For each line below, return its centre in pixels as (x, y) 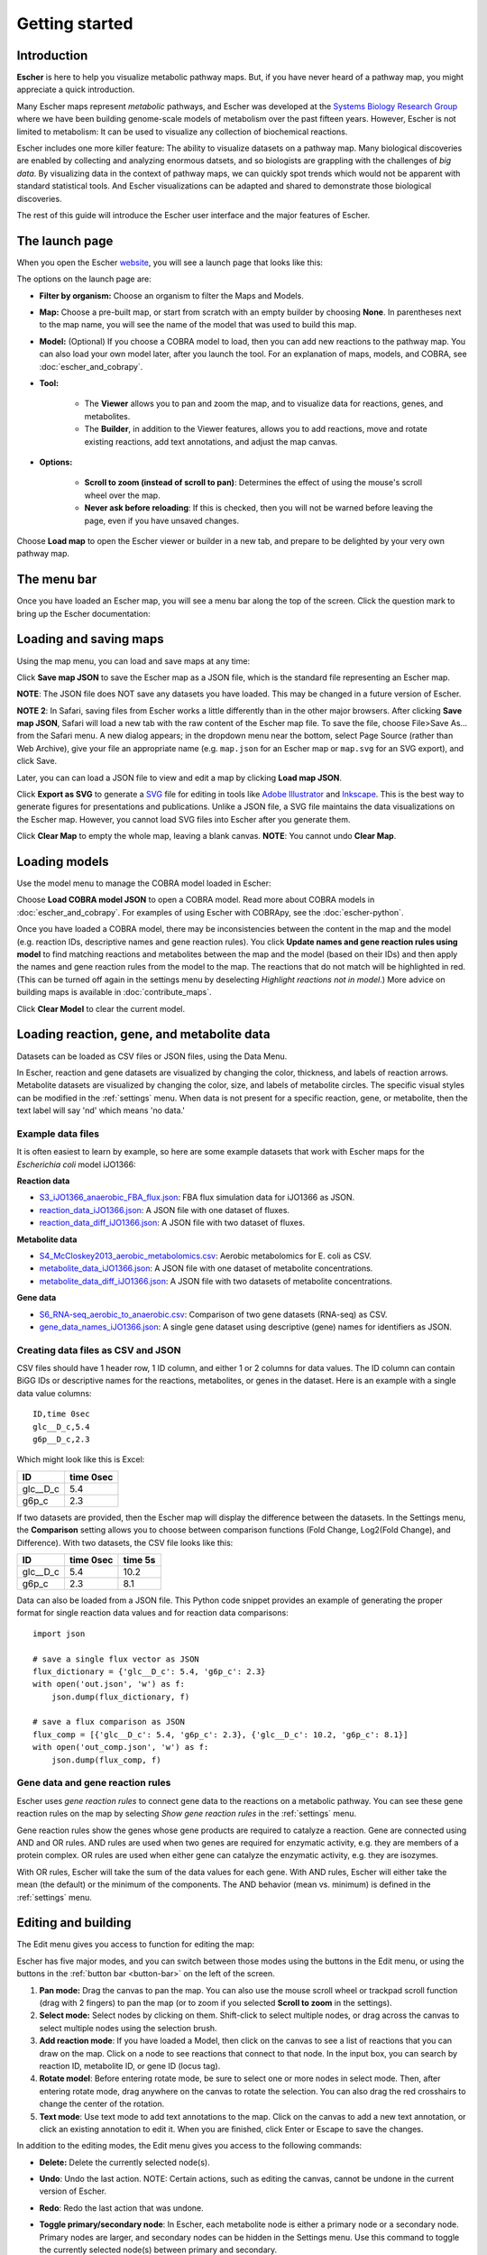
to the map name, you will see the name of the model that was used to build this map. (198, 325)
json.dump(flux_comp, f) (106, 1760)
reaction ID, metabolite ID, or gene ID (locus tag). (130, 2066)
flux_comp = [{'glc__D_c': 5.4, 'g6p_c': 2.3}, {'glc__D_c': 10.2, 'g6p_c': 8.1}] (221, 1735)
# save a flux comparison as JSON (109, 1722)
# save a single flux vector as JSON (116, 1659)
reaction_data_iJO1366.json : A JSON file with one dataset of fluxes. (165, 1210)
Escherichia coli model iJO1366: (76, 1164)
